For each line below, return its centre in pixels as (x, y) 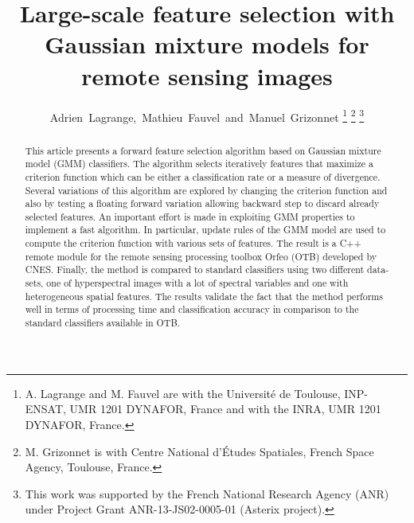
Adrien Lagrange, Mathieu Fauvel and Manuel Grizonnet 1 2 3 (207, 115)
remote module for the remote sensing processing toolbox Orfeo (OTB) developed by (201, 256)
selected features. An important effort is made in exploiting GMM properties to (190, 216)
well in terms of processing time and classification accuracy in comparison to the (192, 309)
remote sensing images (207, 75)
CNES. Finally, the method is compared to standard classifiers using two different (195, 269)
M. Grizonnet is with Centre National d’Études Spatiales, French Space (199, 451)
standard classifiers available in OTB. (103, 323)
